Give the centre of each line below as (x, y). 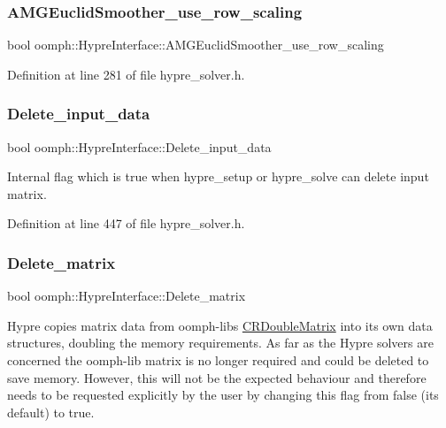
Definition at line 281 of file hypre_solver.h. (126, 74)
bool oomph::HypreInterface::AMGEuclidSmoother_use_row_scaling (196, 45)
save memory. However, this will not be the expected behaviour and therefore (217, 377)
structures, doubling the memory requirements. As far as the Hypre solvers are (220, 343)
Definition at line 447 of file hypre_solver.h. (126, 223)
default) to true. (51, 412)
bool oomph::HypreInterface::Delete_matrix (127, 296)
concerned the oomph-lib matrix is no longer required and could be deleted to (218, 360)
